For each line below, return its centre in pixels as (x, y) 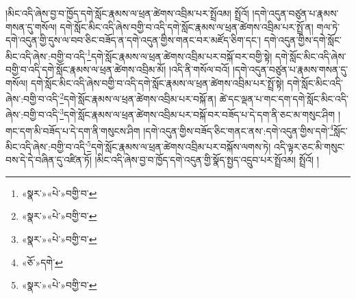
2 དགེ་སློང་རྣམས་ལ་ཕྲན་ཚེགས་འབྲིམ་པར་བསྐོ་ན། (138, 97)
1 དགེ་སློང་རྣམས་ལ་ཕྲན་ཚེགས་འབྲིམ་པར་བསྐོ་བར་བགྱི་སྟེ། (180, 55)
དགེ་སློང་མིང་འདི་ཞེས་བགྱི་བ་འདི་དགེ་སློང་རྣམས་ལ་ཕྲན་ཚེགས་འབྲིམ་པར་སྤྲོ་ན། (187, 26)
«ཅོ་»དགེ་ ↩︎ (42, 262)
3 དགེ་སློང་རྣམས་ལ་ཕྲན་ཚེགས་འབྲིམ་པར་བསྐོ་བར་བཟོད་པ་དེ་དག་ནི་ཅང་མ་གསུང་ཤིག (198, 114)
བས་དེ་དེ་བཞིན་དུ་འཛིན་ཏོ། (49, 160)
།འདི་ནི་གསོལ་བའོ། (199, 69)
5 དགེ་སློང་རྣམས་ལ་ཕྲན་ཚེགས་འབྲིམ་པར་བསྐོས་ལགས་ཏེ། (179, 145)
